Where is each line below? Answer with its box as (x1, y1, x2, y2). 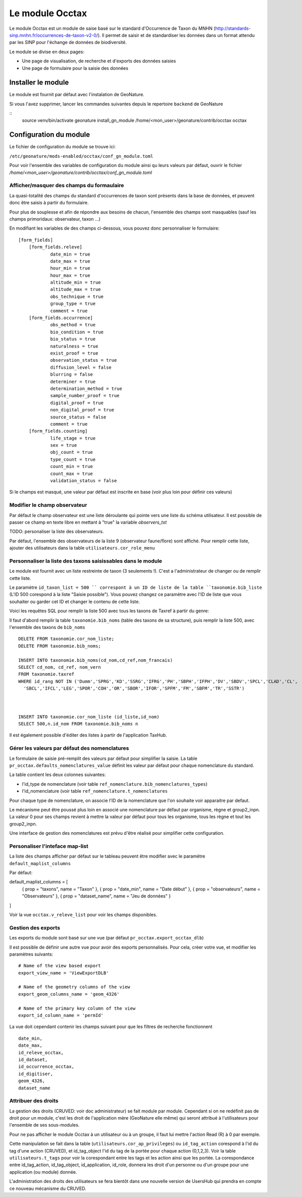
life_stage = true (50, 435, 96, 441)
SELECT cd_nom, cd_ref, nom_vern (18, 664, 101, 670)
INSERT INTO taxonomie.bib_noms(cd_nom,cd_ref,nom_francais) (18, 657, 173, 663)
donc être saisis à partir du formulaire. (9, 200, 89, 206)
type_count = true (50, 456, 96, 462)
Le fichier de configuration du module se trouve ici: (9, 144, 116, 150)
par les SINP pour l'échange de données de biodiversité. (9, 39, 127, 46)
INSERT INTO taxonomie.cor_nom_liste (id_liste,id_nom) (18, 714, 160, 719)
